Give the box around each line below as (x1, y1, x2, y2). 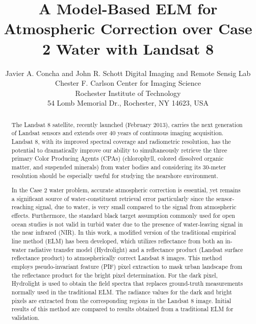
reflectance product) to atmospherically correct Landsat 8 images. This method (11, 254, 222, 262)
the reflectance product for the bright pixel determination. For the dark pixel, (11, 270, 218, 279)
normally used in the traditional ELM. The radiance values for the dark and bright (11, 288, 232, 296)
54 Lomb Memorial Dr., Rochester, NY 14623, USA (47, 97, 209, 108)
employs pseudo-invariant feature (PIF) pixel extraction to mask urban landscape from (11, 262, 243, 271)
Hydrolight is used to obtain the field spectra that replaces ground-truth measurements (11, 279, 243, 288)
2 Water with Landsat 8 (42, 38, 214, 59)
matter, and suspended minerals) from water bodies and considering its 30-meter (11, 162, 226, 171)
